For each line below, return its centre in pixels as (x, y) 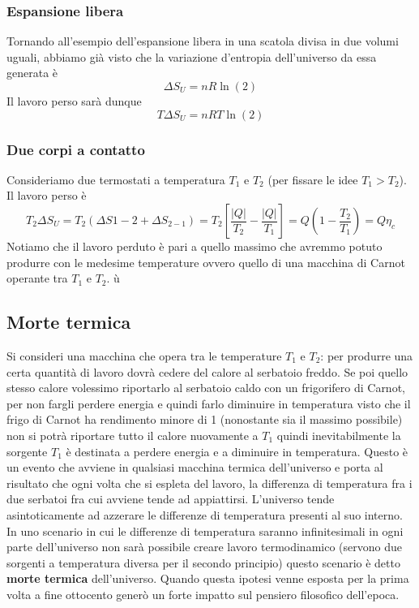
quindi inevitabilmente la (339, 435)
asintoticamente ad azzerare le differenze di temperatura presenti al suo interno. (205, 514)
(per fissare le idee (313, 179)
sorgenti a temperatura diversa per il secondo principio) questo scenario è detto (203, 562)
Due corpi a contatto (76, 149)
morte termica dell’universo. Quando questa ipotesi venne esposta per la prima (208, 578)
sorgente (27, 451)
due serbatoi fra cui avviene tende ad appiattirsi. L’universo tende (171, 499)
